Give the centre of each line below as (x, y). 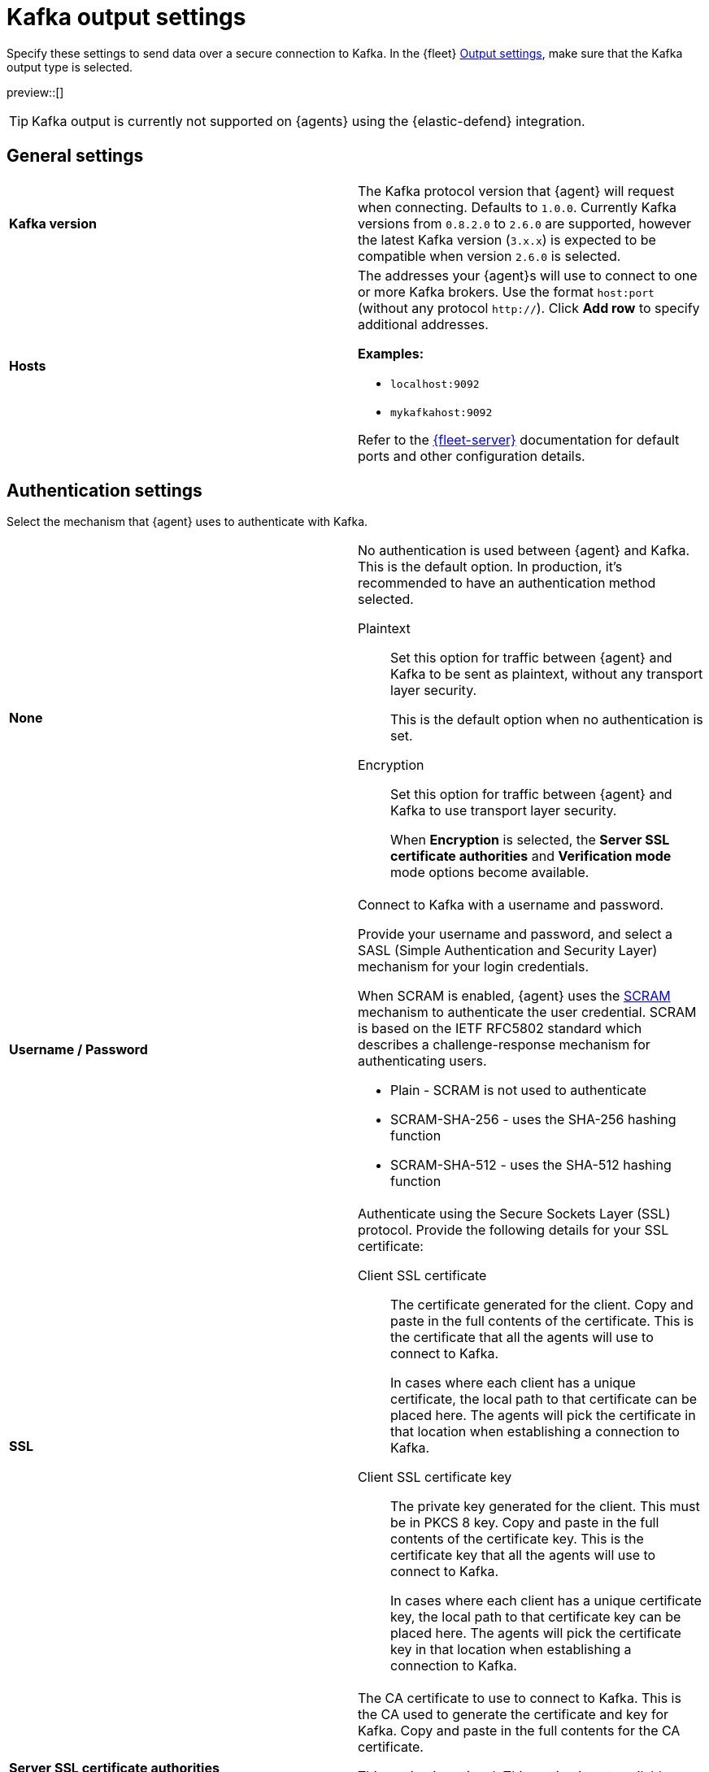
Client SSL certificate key (435, 1477)
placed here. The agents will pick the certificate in (543, 1416)
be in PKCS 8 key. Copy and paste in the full (525, 1523)
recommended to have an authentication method (507, 583)
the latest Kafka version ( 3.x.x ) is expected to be (507, 239)
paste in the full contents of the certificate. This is (542, 1321)
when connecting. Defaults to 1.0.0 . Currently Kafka (518, 207)
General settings (75, 156)
